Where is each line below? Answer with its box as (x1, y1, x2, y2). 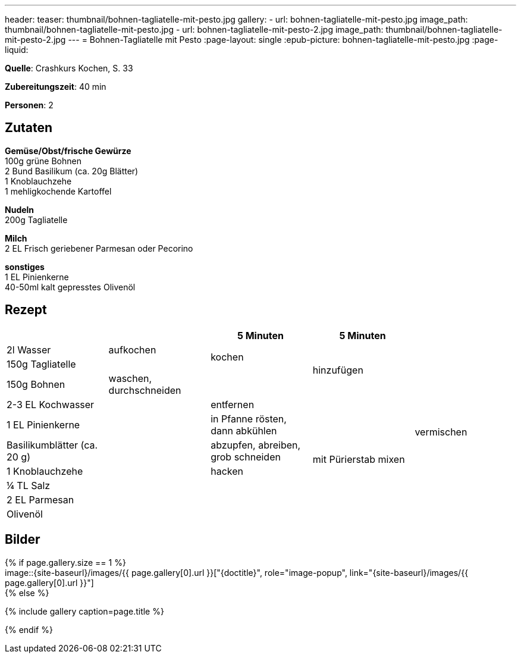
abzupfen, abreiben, (211, 438, 301, 451)
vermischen (415, 425, 467, 438)
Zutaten (5, 120, 53, 136)
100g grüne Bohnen (5, 155, 81, 166)
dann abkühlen (211, 424, 277, 437)
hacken (211, 465, 243, 477)
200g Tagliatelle (5, 214, 68, 225)
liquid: (5, 45, 29, 55)
